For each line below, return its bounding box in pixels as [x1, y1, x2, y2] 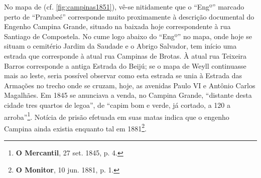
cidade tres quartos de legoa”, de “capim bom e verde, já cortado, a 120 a [4, 99, 230, 110]
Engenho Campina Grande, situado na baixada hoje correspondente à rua [4, 21, 231, 32]
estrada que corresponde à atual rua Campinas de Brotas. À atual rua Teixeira [4, 50, 246, 61]
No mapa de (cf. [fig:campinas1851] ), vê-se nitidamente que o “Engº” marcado [4, 2, 244, 12]
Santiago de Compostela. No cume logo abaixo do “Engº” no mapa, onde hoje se [4, 31, 252, 41]
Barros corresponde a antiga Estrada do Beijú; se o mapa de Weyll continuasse [4, 60, 246, 71]
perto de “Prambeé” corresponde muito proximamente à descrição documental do [4, 11, 254, 22]
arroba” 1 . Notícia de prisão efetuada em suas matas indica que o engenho [4, 110, 229, 122]
